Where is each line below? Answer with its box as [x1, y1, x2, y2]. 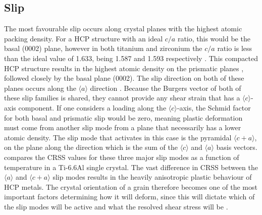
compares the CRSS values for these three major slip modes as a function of [4, 151, 239, 162]
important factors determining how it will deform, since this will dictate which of [4, 191, 255, 202]
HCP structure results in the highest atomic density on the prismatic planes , [4, 63, 244, 73]
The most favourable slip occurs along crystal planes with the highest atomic [4, 23, 242, 34]
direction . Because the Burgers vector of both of [90, 82, 241, 93]
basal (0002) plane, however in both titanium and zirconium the [4, 43, 202, 53]
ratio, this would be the [177, 33, 250, 43]
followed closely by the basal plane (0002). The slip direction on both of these [4, 73, 244, 83]
